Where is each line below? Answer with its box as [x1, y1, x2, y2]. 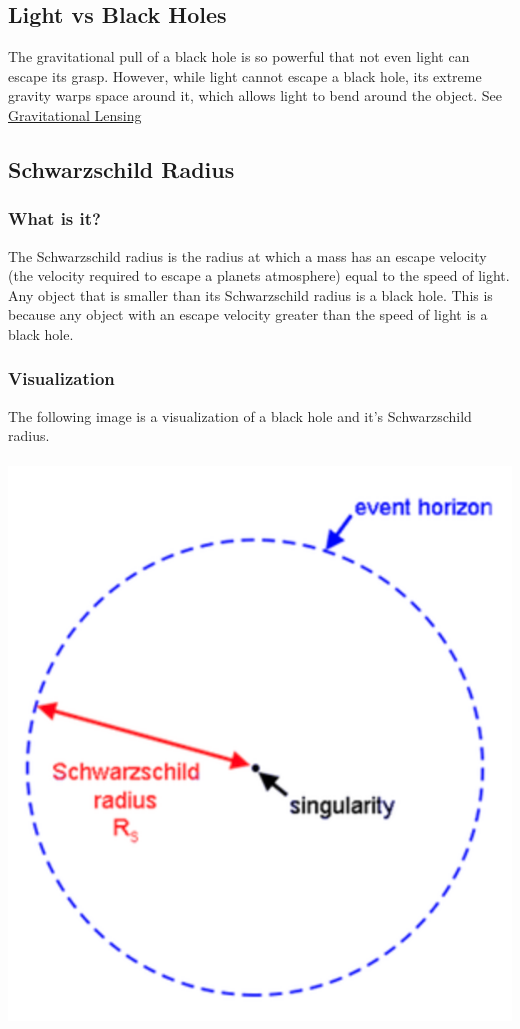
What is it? [8, 206, 101, 231]
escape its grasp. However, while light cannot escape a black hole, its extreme [8, 65, 482, 86]
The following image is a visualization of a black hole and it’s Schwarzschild [8, 405, 472, 426]
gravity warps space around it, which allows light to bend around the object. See [8, 85, 502, 106]
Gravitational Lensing [8, 104, 142, 125]
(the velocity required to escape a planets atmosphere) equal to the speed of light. [8, 265, 510, 286]
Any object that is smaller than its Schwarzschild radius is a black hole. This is [8, 284, 493, 305]
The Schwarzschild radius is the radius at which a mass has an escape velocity [8, 245, 487, 266]
